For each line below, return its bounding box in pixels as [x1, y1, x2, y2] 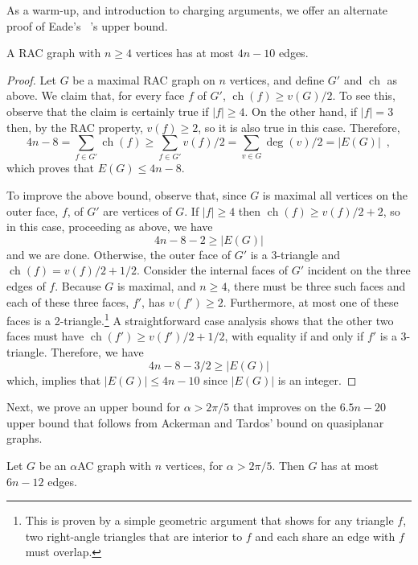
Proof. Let [6, 71, 56, 88]
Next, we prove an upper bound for [6, 398, 180, 415]
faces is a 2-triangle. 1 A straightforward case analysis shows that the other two [6, 310, 394, 328]
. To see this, [332, 87, 395, 104]
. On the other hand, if [244, 102, 358, 119]
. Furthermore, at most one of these [223, 293, 399, 310]
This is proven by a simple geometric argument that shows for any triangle [25, 512, 394, 529]
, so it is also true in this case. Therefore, [198, 118, 400, 135]
